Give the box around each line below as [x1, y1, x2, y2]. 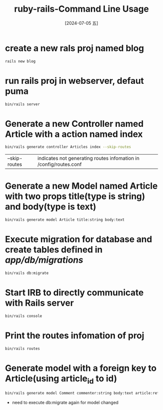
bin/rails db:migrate [5, 271, 49, 275]
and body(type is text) [5, 201, 97, 213]
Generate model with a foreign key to [5, 362, 157, 373]
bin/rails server [5, 101, 40, 107]
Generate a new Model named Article [5, 180, 158, 192]
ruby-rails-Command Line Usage [14, 3, 149, 15]
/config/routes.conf [37, 161, 82, 168]
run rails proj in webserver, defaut [5, 75, 144, 86]
